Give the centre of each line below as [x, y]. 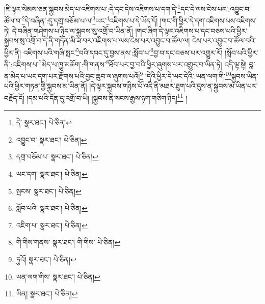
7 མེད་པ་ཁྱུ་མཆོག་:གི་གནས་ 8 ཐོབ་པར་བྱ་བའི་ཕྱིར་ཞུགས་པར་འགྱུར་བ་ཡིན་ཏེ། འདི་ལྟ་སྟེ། [142, 63]
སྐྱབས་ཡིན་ [245, 76]
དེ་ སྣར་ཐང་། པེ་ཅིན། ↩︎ [44, 122]
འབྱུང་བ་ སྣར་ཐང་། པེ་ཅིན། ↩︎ [51, 139]
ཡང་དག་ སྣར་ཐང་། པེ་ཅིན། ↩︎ [52, 174]
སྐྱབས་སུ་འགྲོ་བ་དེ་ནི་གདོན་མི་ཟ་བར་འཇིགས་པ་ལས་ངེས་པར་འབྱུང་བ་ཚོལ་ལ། [97, 40]
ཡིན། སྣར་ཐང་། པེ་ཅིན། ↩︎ [47, 294]
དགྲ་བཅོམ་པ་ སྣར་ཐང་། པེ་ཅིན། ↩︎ [57, 157]
